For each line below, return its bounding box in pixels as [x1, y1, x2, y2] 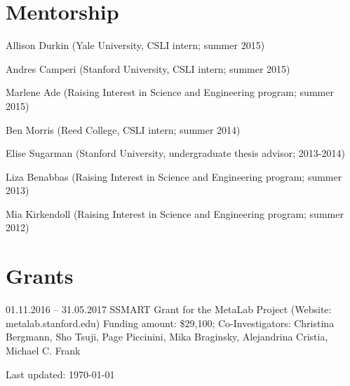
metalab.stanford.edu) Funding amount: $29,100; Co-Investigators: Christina [6, 315, 335, 330]
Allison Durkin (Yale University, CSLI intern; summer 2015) [6, 38, 265, 53]
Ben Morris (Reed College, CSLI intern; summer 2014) [6, 122, 241, 137]
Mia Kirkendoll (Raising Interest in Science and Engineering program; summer [6, 206, 344, 221]
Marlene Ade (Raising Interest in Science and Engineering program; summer [6, 85, 334, 99]
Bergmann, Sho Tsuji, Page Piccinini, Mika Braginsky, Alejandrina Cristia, [6, 329, 328, 344]
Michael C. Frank [6, 343, 81, 357]
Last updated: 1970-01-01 [6, 366, 115, 381]
